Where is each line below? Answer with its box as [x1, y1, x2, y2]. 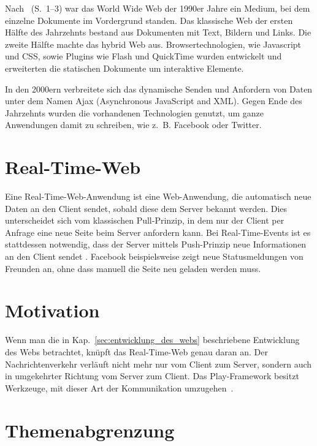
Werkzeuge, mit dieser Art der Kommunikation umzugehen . [5, 381, 234, 394]
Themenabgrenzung [5, 417, 175, 442]
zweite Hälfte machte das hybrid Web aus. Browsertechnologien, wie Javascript [5, 37, 302, 50]
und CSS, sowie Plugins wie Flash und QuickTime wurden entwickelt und [5, 50, 282, 62]
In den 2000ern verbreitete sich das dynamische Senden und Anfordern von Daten [5, 82, 313, 95]
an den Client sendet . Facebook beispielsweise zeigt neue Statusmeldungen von [5, 250, 304, 263]
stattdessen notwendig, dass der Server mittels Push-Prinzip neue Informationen [5, 238, 307, 251]
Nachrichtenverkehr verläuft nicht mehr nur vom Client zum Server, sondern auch [5, 357, 312, 370]
